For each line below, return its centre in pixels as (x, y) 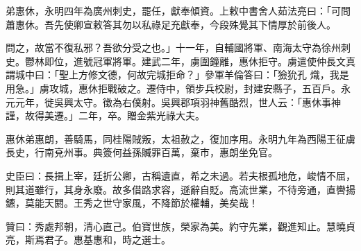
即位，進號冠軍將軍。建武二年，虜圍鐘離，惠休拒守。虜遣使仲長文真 (200, 61)
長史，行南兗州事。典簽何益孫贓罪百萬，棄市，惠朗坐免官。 (142, 152)
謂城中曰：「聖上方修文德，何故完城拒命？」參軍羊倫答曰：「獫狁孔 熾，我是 (177, 75)
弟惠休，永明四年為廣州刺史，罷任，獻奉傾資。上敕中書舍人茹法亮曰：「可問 (178, 10)
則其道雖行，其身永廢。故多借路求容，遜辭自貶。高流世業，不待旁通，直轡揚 (180, 189)
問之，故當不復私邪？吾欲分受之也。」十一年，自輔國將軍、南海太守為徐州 (173, 47)
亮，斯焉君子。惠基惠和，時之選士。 (88, 240)
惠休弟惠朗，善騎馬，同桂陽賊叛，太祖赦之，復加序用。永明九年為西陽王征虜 (180, 138)
